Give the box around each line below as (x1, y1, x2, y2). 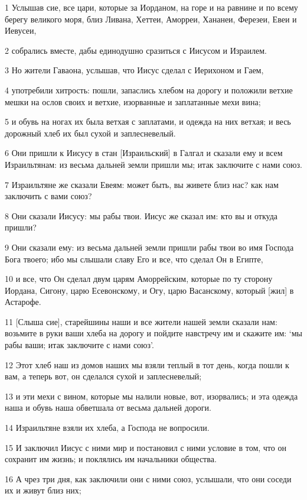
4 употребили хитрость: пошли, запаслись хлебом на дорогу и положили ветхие (5, 83, 293, 96)
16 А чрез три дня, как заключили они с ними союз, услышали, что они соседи (5, 472, 292, 485)
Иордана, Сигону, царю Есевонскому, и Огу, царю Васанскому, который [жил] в (5, 284, 294, 296)
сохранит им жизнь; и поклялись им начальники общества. (5, 453, 217, 465)
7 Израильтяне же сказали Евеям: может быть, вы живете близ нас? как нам (5, 178, 279, 190)
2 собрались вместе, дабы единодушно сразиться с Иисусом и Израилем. (5, 44, 267, 56)
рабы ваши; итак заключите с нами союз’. (5, 339, 154, 351)
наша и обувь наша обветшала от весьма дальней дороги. (5, 401, 211, 414)
